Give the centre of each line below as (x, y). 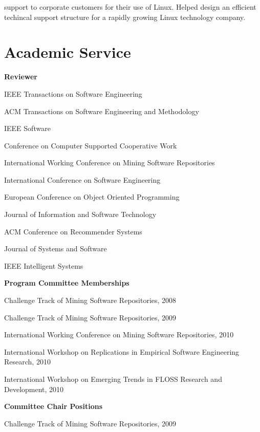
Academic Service (68, 52)
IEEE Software (27, 128)
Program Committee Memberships (67, 283)
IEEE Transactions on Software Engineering (73, 93)
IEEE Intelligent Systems (44, 265)
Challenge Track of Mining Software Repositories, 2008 (90, 300)
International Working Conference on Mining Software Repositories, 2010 (119, 334)
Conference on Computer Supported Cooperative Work (91, 145)
